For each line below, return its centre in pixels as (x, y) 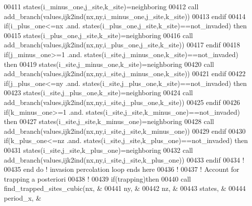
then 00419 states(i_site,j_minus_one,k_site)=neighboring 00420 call (109, 64)
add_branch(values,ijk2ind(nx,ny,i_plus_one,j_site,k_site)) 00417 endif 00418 (122, 45)
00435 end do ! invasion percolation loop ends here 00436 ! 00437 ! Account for (122, 169)
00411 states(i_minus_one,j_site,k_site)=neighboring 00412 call (101, 6)
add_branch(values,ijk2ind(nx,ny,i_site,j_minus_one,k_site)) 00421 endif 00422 (125, 73)
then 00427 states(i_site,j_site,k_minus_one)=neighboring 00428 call (109, 121)
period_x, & (23, 197)
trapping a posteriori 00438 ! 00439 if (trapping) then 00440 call (98, 178)
